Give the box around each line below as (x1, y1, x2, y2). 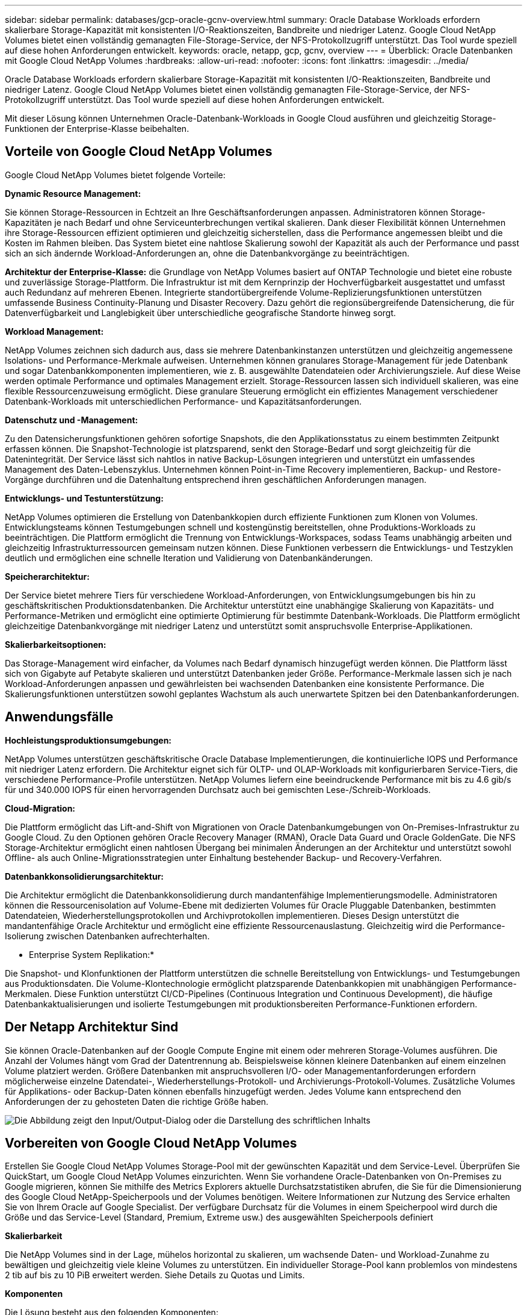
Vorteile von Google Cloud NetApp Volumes (5, 144, 273, 160)
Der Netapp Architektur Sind (5, 1019, 179, 1035)
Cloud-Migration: (5, 803, 76, 813)
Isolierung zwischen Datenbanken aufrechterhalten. (5, 930, 210, 941)
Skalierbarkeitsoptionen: (5, 639, 106, 650)
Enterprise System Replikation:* (29, 949, 155, 960)
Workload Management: (5, 326, 104, 337)
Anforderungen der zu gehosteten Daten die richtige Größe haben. (5, 1096, 269, 1107)
